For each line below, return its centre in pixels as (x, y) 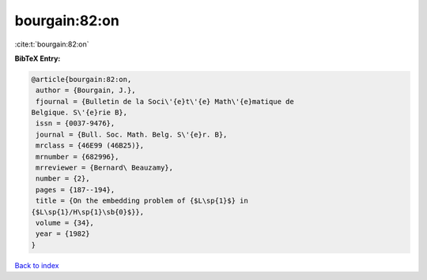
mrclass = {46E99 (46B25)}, (90, 146)
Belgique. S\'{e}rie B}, (79, 113)
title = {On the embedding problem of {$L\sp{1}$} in (142, 201)
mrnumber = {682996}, (77, 157)
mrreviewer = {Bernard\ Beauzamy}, (105, 168)
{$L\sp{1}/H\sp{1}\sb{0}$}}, (88, 212)
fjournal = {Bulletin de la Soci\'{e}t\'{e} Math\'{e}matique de (165, 101)
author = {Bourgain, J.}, (86, 90)
